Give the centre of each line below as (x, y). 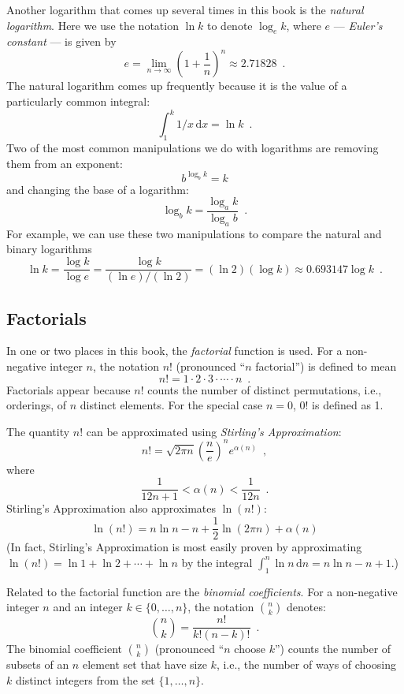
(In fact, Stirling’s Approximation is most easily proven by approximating (184, 547)
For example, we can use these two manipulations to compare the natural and (194, 233)
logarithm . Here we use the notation (93, 25)
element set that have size (145, 664)
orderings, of (37, 405)
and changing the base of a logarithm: (98, 189)
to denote (230, 25)
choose (250, 649)
